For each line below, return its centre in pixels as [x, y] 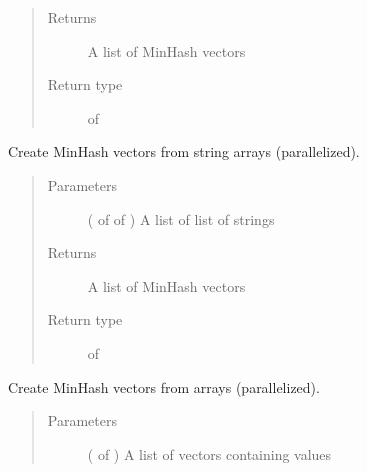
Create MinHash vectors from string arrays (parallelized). [184, 151]
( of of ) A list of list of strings [181, 218]
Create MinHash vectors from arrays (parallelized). [164, 386]
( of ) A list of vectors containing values [209, 453]
